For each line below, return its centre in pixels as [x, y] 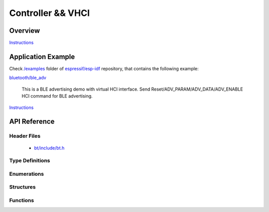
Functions [22, 200]
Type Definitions [30, 161]
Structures [22, 187]
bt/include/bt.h [49, 148]
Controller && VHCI [50, 13]
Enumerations [27, 174]
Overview [25, 31]
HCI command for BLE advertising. [57, 96]
